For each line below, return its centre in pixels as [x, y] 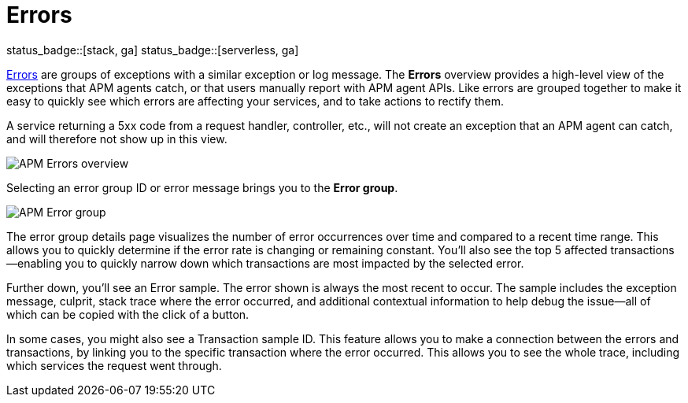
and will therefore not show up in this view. [117, 139]
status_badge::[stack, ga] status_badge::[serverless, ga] [153, 50]
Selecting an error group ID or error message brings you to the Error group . [202, 187]
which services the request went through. [114, 365]
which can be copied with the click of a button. [128, 314]
